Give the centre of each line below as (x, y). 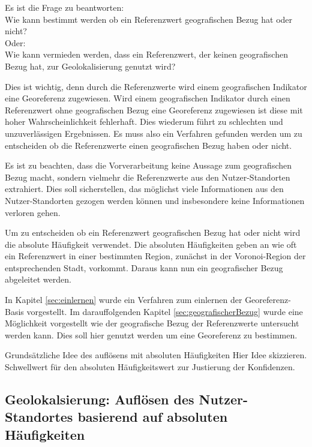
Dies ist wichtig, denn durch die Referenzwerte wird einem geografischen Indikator (156, 86)
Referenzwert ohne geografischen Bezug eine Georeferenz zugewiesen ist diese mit (154, 109)
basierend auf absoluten (153, 417)
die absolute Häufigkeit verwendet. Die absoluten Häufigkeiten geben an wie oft (151, 244)
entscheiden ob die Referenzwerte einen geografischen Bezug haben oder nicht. (148, 145)
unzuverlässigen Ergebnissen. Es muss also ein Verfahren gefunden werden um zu (154, 133)
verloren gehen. (33, 212)
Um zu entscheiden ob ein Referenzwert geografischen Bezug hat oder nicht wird (153, 232)
